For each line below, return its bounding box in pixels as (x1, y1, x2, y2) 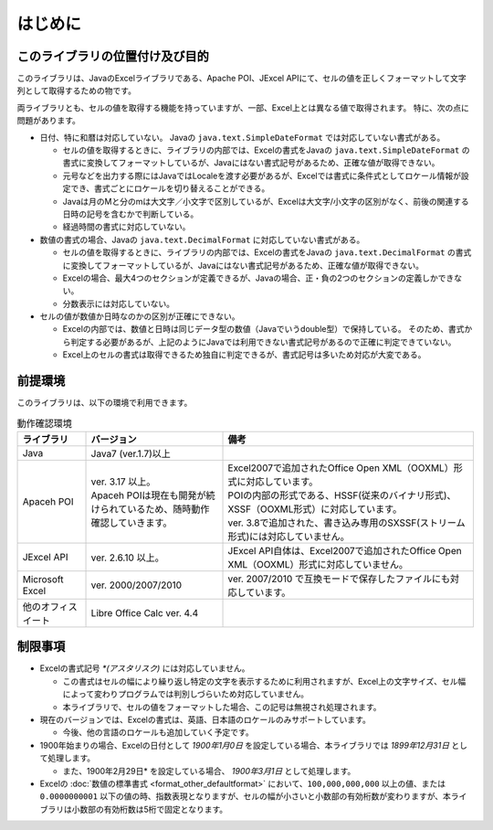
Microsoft (22, 572, 64, 585)
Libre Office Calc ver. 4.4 (90, 606, 199, 619)
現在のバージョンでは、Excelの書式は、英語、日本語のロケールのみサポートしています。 (39, 714, 372, 726)
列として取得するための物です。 (16, 85, 137, 96)
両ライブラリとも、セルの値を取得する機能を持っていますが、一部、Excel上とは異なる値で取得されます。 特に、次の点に (16, 101, 470, 113)
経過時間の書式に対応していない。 (62, 221, 191, 232)
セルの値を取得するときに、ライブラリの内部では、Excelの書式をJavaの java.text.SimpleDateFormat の (62, 144, 470, 155)
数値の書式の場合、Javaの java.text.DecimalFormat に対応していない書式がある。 (39, 234, 365, 245)
